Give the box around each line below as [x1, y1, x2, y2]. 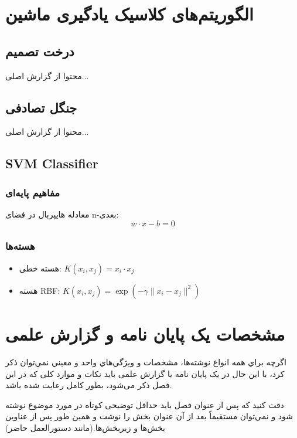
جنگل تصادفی [5, 98, 77, 116]
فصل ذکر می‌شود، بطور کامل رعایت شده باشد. [5, 379, 172, 391]
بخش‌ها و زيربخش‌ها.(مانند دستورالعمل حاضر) [5, 421, 165, 433]
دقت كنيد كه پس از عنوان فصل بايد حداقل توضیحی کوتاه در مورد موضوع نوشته [5, 398, 284, 410]
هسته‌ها [5, 239, 35, 253]
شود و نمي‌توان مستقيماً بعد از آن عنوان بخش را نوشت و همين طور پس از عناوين [5, 410, 293, 422]
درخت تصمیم [5, 42, 74, 60]
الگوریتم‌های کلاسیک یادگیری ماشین [5, 2, 254, 26]
